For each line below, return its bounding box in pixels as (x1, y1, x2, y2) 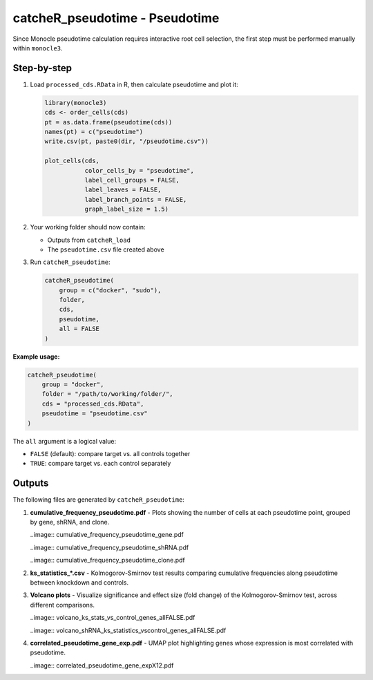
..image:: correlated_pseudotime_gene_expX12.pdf (30, 661, 174, 670)
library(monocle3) (44, 99, 107, 106)
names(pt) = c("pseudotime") (44, 128, 144, 135)
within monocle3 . (12, 44, 63, 52)
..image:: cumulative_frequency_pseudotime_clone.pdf (30, 556, 186, 565)
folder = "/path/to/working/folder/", (41, 390, 173, 398)
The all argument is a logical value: (12, 437, 117, 445)
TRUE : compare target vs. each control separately (30, 460, 171, 468)
